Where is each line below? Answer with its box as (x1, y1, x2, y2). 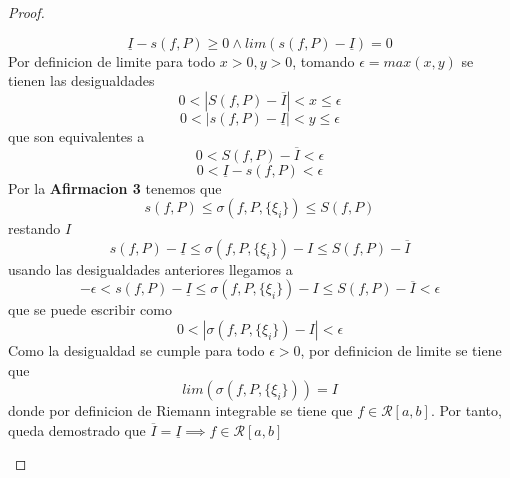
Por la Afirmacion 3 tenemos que (8, 177, 222, 198)
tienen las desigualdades (8, 70, 155, 91)
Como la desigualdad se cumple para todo (8, 339, 265, 360)
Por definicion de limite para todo (8, 50, 216, 71)
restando (8, 218, 61, 239)
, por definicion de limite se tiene (300, 339, 502, 360)
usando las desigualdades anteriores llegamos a (8, 258, 293, 279)
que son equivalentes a (8, 125, 145, 146)
